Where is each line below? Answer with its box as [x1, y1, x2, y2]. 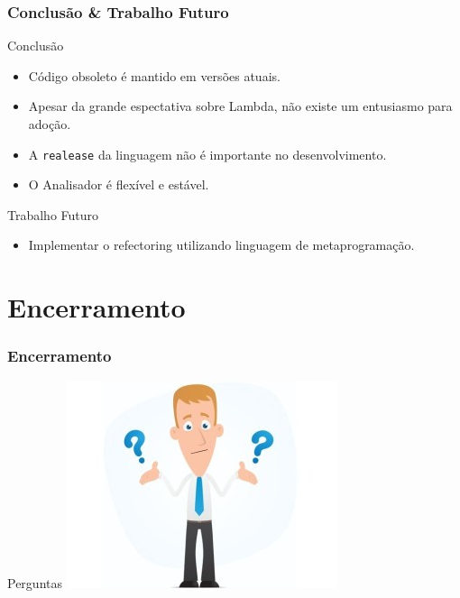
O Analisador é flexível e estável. [28, 175, 209, 194]
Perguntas [7, 573, 62, 592]
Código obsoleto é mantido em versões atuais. [28, 66, 281, 85]
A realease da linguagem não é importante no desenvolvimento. [28, 144, 387, 163]
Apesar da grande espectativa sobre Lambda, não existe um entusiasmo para [28, 97, 453, 115]
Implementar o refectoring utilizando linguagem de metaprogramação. [28, 235, 415, 254]
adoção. [28, 115, 71, 133]
